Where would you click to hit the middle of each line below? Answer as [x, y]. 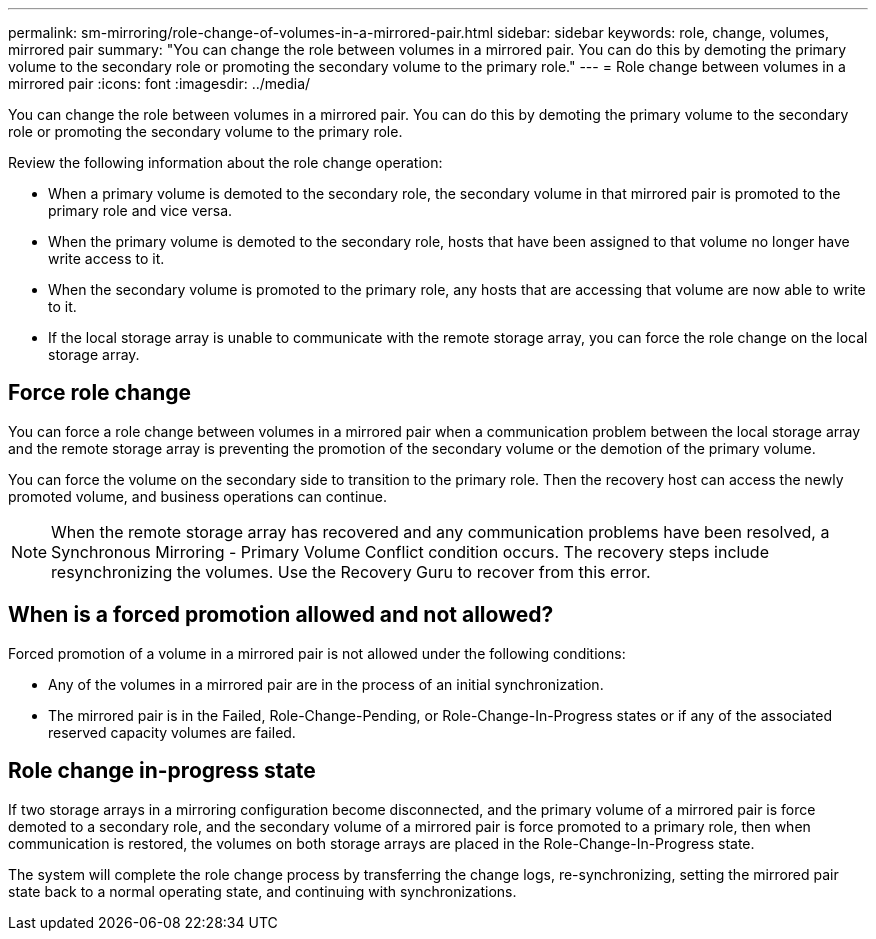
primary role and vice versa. [140, 210]
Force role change [100, 393]
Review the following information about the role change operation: [225, 162]
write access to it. [106, 258]
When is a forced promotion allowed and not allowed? [281, 615]
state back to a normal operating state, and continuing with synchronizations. [262, 891]
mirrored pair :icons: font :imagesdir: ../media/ [159, 83]
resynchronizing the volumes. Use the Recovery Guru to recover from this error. [351, 571]
